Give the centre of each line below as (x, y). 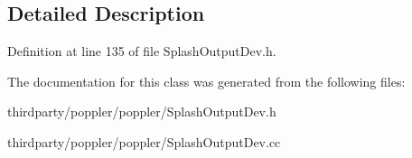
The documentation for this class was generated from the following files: (206, 81)
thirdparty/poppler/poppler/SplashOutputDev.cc (144, 141)
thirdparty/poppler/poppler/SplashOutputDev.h (142, 112)
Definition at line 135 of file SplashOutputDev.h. (142, 51)
